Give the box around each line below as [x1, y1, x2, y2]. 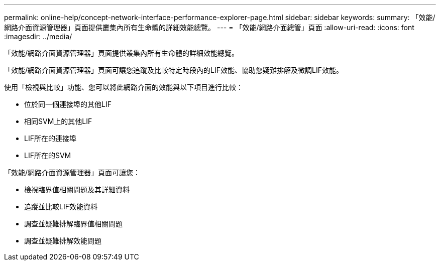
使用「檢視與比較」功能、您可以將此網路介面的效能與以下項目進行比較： [4, 83, 243, 91]
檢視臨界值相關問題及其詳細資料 [24, 185, 130, 194]
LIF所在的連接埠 [24, 134, 76, 143]
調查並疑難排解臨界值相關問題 [24, 219, 123, 228]
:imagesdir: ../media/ [4, 32, 72, 41]
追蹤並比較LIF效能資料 [24, 202, 97, 211]
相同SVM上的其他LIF [24, 117, 92, 125]
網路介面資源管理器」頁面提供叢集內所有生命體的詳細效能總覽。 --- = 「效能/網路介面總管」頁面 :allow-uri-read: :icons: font [4, 23, 414, 32]
